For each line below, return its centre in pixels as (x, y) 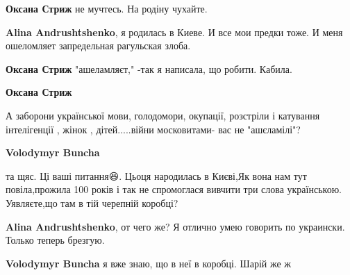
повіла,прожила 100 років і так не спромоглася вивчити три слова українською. (174, 189)
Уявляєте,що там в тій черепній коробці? (92, 202)
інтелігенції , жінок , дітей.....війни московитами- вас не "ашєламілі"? (153, 129)
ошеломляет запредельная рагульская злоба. (98, 45)
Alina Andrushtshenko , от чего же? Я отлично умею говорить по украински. (175, 226)
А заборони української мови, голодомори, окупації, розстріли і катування (163, 115)
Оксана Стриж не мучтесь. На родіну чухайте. (107, 8)
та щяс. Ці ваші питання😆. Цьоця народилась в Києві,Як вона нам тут (156, 175)
